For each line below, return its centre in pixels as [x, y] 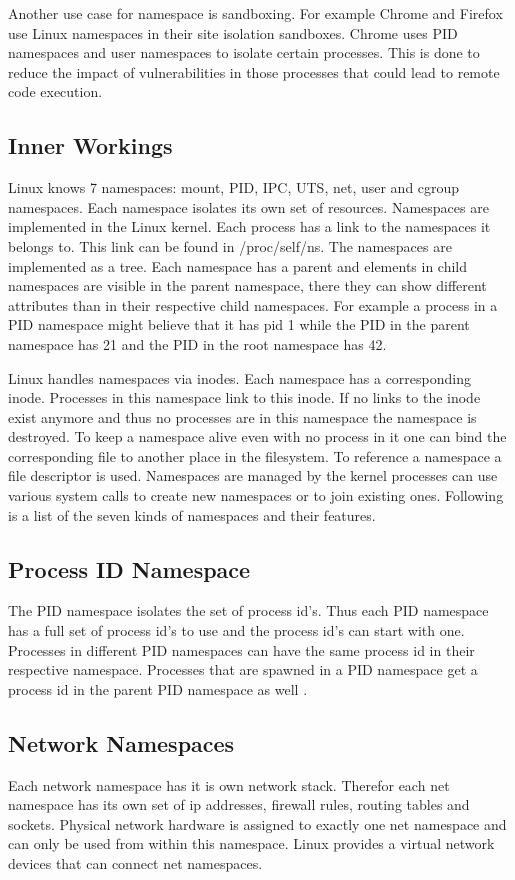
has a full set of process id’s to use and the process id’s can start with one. [236, 630]
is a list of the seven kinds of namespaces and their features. [192, 514]
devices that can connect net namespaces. [135, 863]
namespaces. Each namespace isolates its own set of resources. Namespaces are [248, 206]
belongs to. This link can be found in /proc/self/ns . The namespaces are [230, 245]
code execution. [55, 91]
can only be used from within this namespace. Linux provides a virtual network [251, 843]
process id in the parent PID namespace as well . [158, 688]
